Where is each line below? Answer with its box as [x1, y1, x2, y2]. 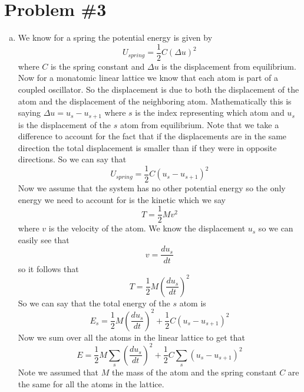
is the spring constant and [50, 60, 145, 72]
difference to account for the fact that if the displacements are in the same [18, 130, 287, 142]
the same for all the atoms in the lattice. [18, 377, 164, 390]
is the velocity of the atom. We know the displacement [48, 222, 246, 234]
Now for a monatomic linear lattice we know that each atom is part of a [18, 71, 278, 84]
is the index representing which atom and [135, 106, 285, 119]
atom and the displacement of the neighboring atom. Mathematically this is [18, 94, 292, 107]
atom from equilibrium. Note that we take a [120, 118, 279, 130]
